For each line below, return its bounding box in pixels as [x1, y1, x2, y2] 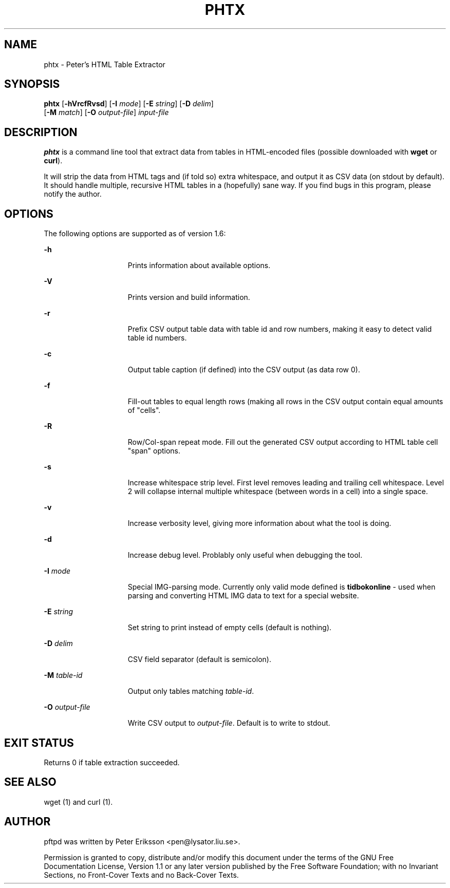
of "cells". [127, 406, 161, 415]
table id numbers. [127, 333, 187, 343]
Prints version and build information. [127, 293, 250, 302]
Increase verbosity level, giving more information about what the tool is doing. [127, 519, 391, 528]
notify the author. [44, 190, 102, 199]
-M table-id [44, 671, 83, 680]
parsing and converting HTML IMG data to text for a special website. [127, 591, 359, 600]
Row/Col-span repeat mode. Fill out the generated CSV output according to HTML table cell [127, 438, 438, 447]
